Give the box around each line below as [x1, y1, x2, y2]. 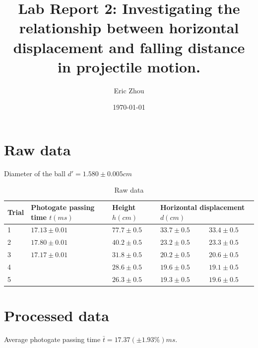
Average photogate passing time [4, 334, 101, 345]
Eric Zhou [114, 85, 144, 95]
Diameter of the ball [4, 168, 65, 178]
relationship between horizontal [19, 17, 239, 38]
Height [112, 202, 136, 212]
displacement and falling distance [13, 37, 245, 57]
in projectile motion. [58, 56, 200, 76]
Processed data [4, 305, 109, 326]
